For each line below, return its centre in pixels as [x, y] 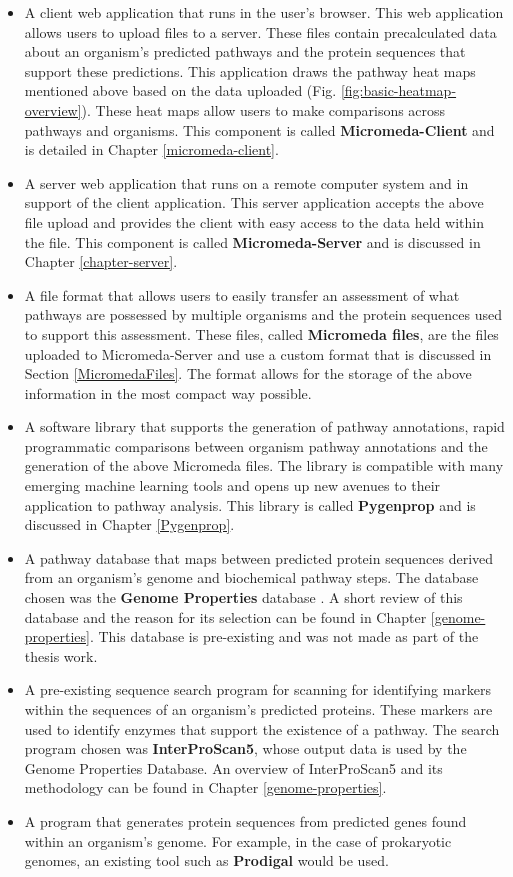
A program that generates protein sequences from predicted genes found [245, 820]
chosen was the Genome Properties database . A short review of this [243, 597]
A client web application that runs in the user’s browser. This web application [264, 12]
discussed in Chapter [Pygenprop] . [129, 524]
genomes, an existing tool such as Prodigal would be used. [206, 860]
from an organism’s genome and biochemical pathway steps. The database [251, 577]
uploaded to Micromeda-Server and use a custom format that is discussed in [258, 353]
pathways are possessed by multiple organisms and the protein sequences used [263, 314]
